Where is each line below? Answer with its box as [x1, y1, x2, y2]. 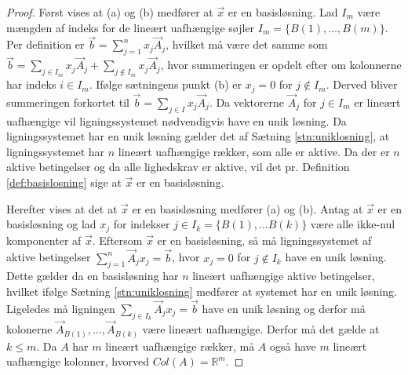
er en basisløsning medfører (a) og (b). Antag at [132, 200, 363, 217]
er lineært [354, 93, 401, 110]
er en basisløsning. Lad [228, 4, 338, 20]
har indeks [6, 76, 56, 93]
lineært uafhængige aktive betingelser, [192, 268, 375, 284]
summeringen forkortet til [6, 93, 129, 110]
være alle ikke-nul [310, 216, 395, 232]
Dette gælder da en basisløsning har [6, 268, 179, 284]
